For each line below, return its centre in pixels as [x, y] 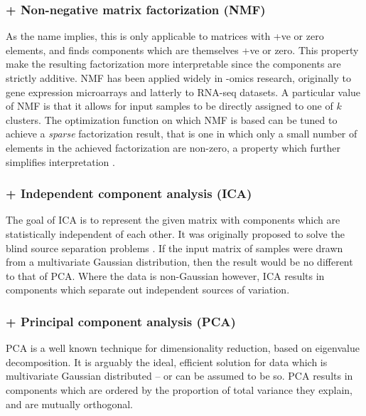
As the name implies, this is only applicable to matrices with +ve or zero [165, 36]
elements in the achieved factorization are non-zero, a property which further [173, 147]
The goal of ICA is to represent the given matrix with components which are [173, 220]
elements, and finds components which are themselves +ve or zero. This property [182, 50]
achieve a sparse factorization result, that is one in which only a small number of [182, 134]
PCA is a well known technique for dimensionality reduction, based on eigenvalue [183, 348]
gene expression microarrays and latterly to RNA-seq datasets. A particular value [183, 92]
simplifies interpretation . [60, 161]
